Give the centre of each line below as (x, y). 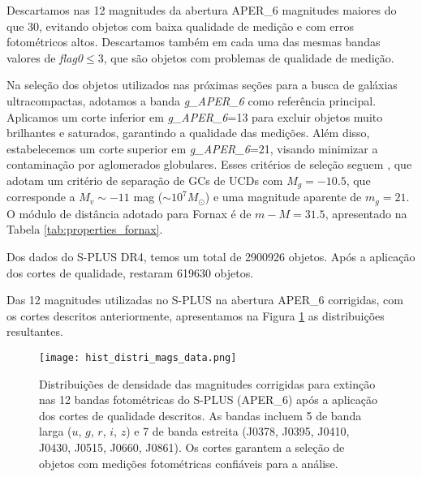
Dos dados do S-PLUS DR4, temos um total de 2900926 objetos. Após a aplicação (211, 257)
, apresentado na (366, 213)
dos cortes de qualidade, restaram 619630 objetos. (130, 272)
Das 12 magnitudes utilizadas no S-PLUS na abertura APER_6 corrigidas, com (205, 300)
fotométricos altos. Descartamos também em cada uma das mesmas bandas (194, 42)
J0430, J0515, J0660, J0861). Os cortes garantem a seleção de (192, 447)
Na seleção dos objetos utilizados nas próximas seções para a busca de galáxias (202, 85)
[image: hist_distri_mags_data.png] (138, 358)
